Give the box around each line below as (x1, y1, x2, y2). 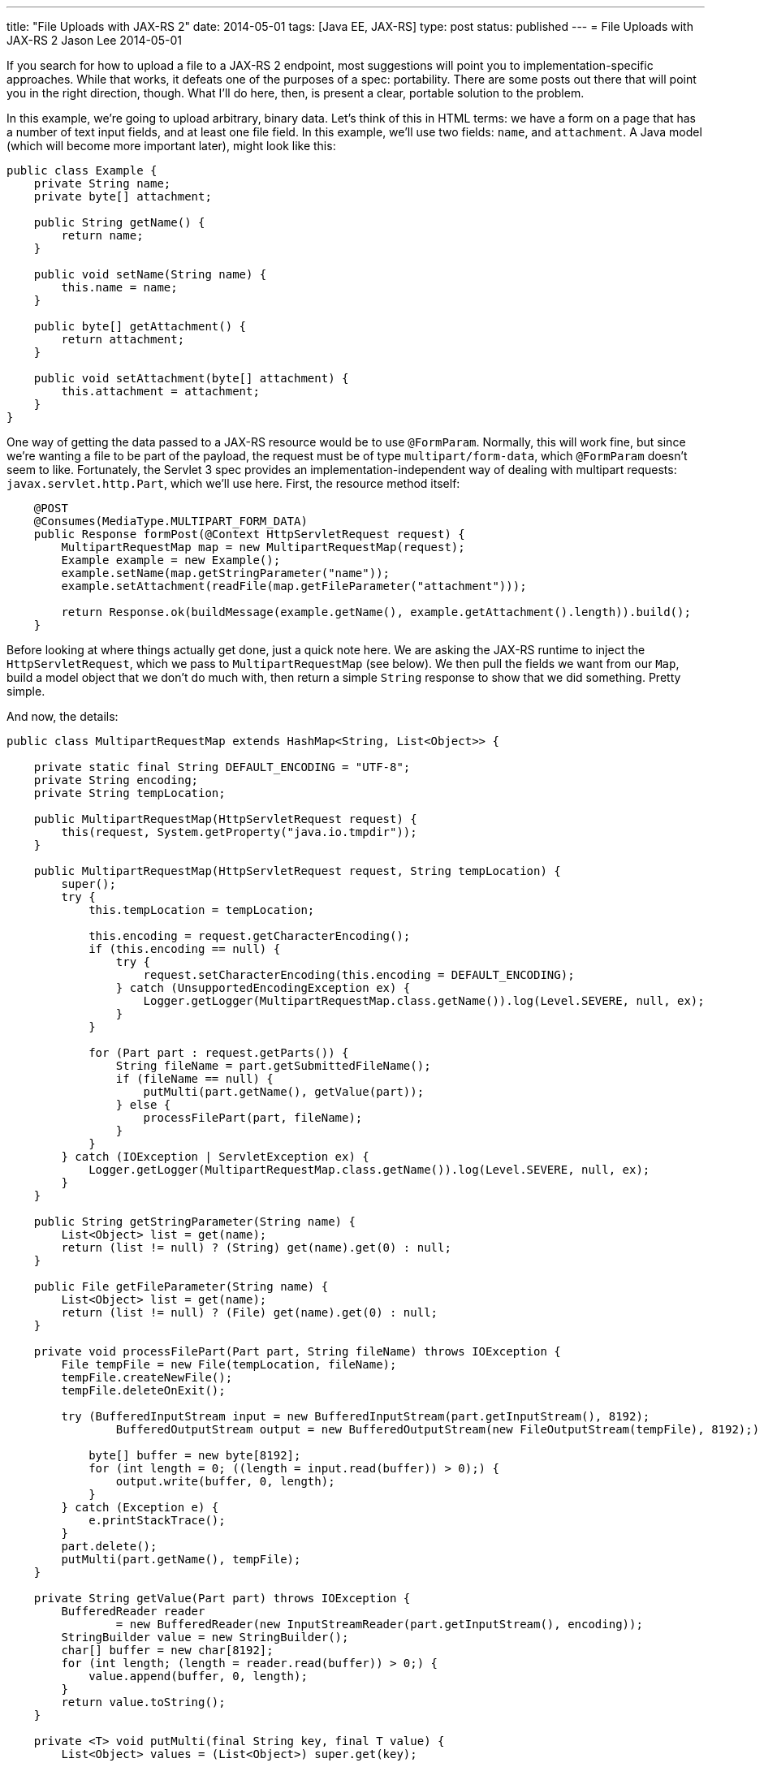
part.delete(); (61, 1540, 158, 1553)
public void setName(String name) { (33, 268, 267, 281)
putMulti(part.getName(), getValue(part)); (143, 1085, 425, 1098)
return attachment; (61, 333, 185, 346)
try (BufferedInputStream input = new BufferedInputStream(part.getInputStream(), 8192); (61, 1410, 650, 1423)
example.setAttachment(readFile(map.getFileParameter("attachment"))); (61, 580, 527, 593)
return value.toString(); (61, 1696, 226, 1709)
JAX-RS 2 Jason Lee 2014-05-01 (6, 33, 182, 47)
